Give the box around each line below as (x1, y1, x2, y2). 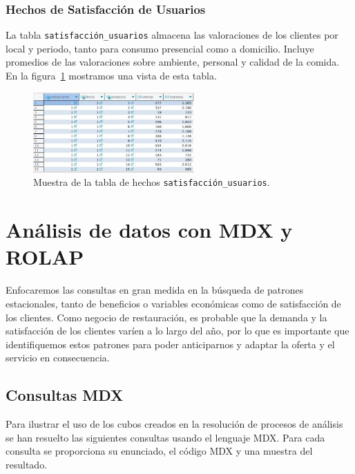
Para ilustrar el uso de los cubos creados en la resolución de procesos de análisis (6, 417, 343, 431)
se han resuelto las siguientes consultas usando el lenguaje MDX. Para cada (6, 430, 325, 444)
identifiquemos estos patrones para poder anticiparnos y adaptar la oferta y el (6, 336, 335, 351)
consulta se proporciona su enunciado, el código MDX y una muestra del (6, 444, 313, 458)
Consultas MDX (6, 384, 124, 406)
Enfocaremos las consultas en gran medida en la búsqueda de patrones (6, 283, 304, 297)
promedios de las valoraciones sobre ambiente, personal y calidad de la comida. (6, 55, 340, 69)
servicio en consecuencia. (6, 350, 110, 365)
